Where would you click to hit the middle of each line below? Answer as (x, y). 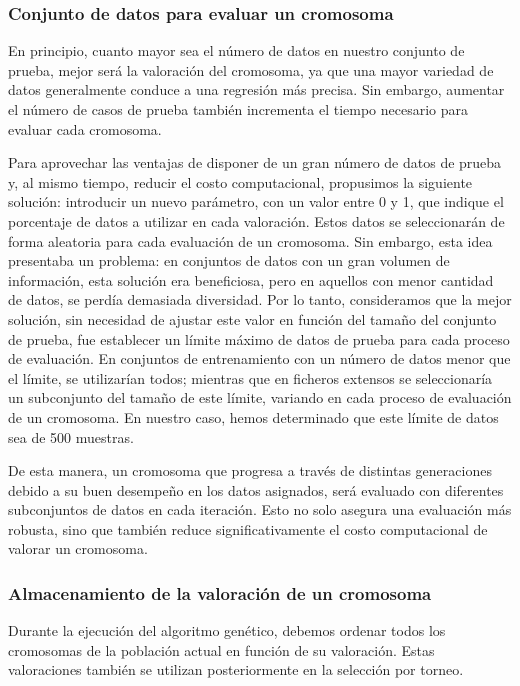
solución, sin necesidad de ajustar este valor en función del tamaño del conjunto (252, 318)
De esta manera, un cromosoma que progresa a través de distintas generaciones (250, 470)
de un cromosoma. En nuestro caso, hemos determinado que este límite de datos (253, 416)
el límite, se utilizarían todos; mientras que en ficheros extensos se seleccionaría (250, 377)
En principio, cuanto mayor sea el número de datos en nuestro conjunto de (236, 50)
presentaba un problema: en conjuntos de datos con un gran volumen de (229, 260)
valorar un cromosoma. (78, 548)
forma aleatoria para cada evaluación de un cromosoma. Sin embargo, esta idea (250, 240)
